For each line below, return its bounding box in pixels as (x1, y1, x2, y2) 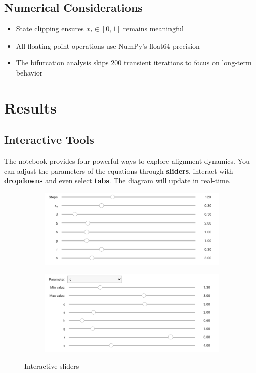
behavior (16, 67, 43, 78)
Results (4, 97, 57, 118)
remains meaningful (123, 23, 184, 34)
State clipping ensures (16, 23, 84, 34)
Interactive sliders (24, 361, 79, 371)
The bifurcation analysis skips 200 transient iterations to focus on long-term (16, 57, 252, 68)
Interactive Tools (4, 132, 94, 147)
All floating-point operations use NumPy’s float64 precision (16, 40, 200, 51)
